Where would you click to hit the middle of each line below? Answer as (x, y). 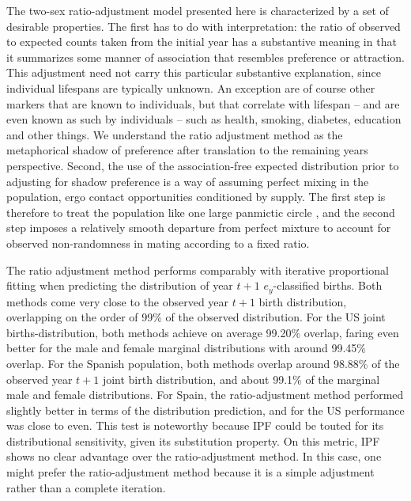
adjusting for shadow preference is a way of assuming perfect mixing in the (188, 181)
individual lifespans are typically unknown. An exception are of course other (191, 87)
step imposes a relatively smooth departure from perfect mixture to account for (199, 228)
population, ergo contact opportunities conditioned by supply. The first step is (196, 197)
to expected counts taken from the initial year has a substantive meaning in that (202, 42)
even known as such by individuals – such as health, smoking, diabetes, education (204, 119)
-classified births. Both (328, 285)
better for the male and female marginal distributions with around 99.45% (186, 348)
